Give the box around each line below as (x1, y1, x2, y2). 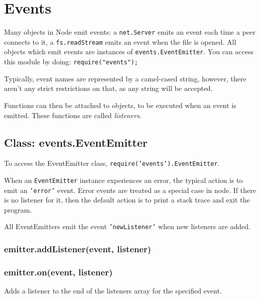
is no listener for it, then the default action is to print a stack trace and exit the (4, 194, 250, 205)
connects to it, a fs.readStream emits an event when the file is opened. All (4, 36, 236, 47)
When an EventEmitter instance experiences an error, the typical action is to (4, 174, 243, 185)
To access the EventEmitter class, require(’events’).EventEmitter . (4, 158, 220, 168)
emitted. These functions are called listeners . (4, 110, 142, 120)
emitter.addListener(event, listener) (4, 243, 152, 255)
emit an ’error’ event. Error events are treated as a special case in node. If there (4, 184, 256, 195)
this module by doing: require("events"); (4, 56, 139, 67)
